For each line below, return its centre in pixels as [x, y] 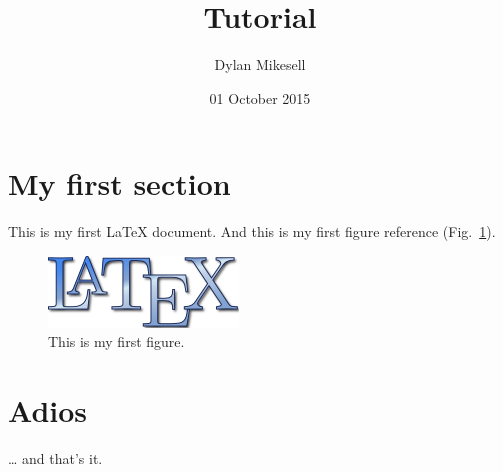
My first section [119, 183]
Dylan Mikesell [260, 64]
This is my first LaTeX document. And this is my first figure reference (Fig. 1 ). [252, 231]
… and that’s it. [55, 458]
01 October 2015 [260, 97]
